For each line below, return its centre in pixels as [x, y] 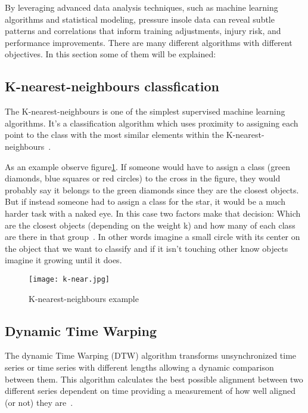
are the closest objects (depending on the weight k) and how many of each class [150, 225]
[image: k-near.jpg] [69, 279]
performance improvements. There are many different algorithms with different [149, 42]
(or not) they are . [39, 402]
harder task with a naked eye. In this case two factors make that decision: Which [153, 213]
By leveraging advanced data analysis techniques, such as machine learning [141, 7]
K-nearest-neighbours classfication [112, 86]
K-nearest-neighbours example [84, 298]
